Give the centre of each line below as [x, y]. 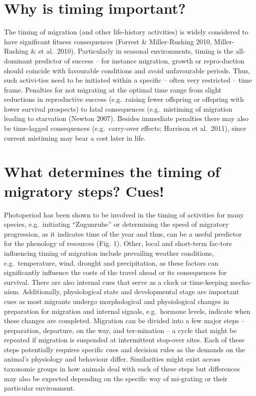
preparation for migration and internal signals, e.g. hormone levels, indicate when [127, 311]
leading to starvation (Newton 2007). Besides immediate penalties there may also [126, 118]
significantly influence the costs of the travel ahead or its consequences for [115, 272]
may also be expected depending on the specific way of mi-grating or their [116, 378]
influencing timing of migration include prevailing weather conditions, [109, 253]
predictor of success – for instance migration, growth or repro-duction [140, 60]
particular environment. [40, 388]
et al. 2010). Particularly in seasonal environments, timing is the [136, 51]
